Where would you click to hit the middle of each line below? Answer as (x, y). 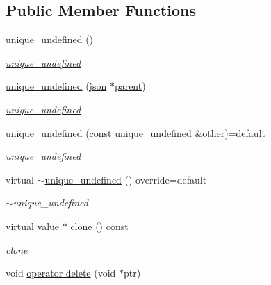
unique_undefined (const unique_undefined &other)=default (135, 132)
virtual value (33, 226)
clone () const (99, 226)
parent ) (130, 86)
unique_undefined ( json (56, 86)
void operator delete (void (61, 273)
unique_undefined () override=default (126, 179)
